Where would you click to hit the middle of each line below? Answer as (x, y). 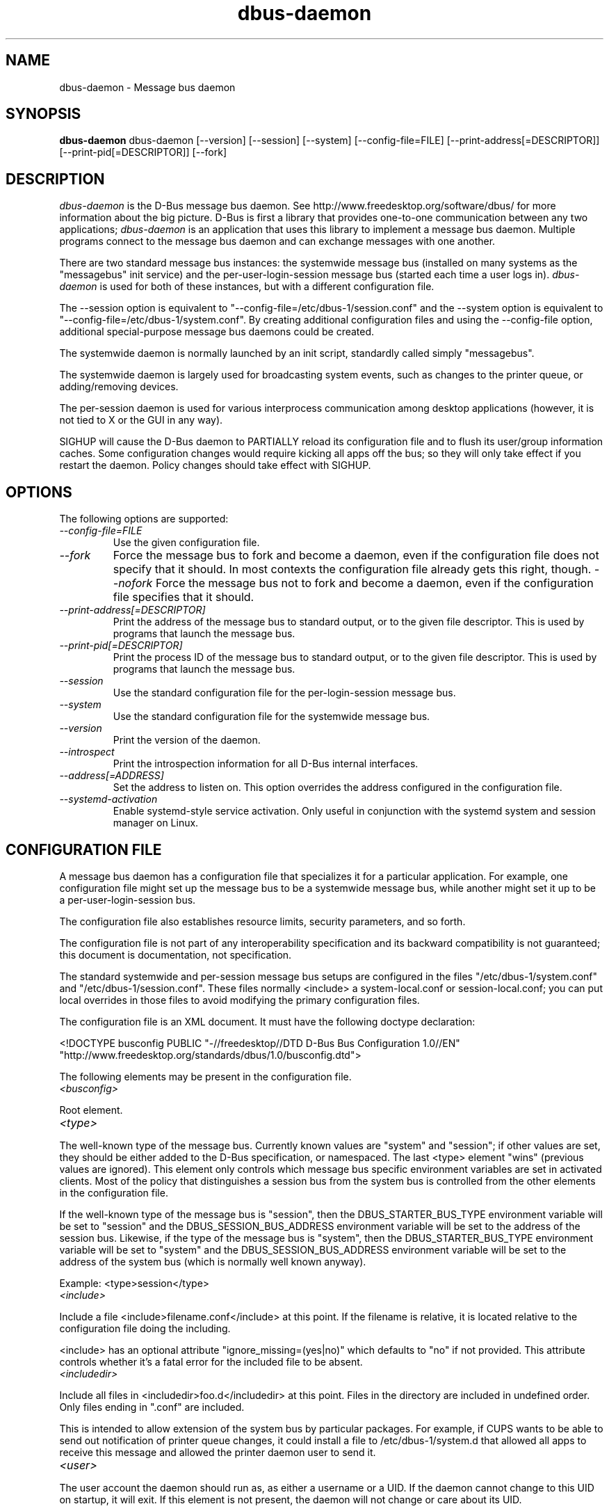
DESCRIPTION (55, 179)
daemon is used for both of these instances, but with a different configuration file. (247, 287)
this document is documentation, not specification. (176, 954)
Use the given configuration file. (186, 543)
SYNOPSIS (43, 114)
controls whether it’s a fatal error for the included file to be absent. (211, 1361)
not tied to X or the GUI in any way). (141, 420)
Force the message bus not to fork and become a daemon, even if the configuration (374, 583)
